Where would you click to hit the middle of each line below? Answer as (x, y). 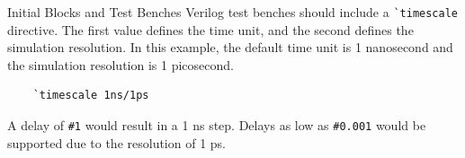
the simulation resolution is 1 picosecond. (121, 64)
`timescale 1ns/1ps (91, 96)
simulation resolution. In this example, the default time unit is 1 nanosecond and (230, 47)
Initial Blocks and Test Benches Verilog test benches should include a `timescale (233, 12)
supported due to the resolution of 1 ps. (116, 142)
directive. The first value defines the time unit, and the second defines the (210, 29)
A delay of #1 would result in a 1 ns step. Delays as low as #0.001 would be (217, 125)
